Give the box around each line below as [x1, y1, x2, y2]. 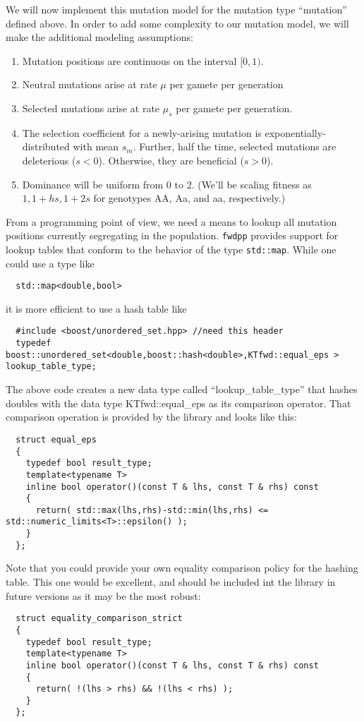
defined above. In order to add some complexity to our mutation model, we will [6, 16, 349, 30]
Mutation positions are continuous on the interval [22, 53, 237, 68]
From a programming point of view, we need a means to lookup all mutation [6, 214, 337, 229]
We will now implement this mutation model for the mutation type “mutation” [6, 2, 347, 16]
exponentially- [265, 125, 326, 140]
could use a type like [6, 255, 95, 270]
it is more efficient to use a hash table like [6, 301, 187, 315]
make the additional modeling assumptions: [6, 30, 193, 44]
